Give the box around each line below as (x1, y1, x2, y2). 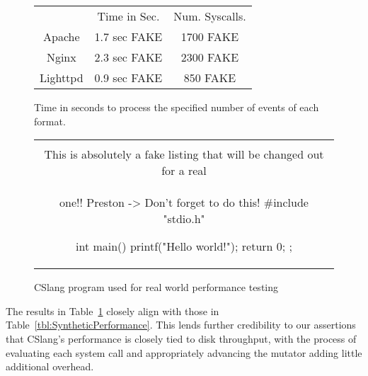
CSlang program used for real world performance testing (34, 280, 279, 295)
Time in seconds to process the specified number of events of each (34, 100, 319, 114)
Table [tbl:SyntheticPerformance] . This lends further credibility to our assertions (6, 317, 356, 332)
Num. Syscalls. (173, 8, 246, 24)
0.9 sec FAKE (94, 69, 163, 86)
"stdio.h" (163, 210, 205, 227)
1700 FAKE (180, 28, 239, 45)
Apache (43, 28, 80, 45)
